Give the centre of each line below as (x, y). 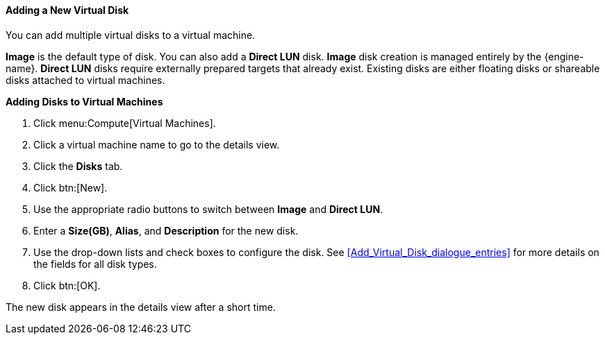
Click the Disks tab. (78, 166)
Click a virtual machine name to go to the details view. (157, 144)
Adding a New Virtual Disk (67, 10)
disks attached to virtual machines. (85, 80)
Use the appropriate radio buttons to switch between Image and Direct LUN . (208, 209)
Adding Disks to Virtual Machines (84, 101)
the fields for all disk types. (95, 264)
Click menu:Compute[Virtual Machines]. (125, 123)
